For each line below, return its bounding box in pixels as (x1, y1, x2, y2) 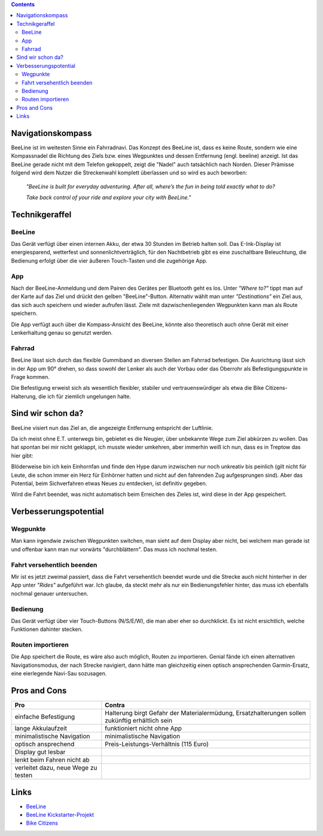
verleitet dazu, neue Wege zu (14, 763, 97, 772)
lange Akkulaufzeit (14, 724, 68, 733)
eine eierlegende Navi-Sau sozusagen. (11, 670, 107, 677)
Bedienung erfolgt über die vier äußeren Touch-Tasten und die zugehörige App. (11, 257, 208, 264)
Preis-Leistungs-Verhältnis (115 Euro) (105, 740, 209, 748)
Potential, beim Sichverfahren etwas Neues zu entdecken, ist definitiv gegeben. (11, 480, 208, 487)
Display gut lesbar (14, 748, 66, 756)
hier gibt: (11, 452, 33, 459)
